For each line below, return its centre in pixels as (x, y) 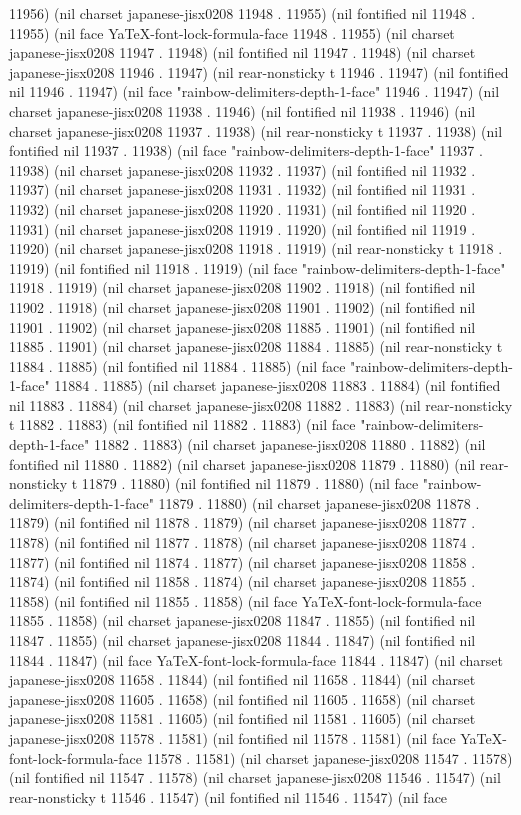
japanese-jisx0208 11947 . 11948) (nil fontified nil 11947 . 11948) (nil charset (242, 52)
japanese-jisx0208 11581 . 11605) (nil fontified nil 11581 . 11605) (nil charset (242, 718)
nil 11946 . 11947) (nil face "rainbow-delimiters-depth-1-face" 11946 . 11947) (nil (254, 91)
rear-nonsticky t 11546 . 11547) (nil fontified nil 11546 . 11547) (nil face (228, 796)
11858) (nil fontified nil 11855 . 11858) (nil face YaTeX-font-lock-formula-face (245, 600)
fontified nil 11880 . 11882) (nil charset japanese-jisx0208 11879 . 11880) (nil (242, 463)
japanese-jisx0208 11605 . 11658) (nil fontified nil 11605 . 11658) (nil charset (242, 698)
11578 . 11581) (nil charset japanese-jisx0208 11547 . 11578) (329, 757)
